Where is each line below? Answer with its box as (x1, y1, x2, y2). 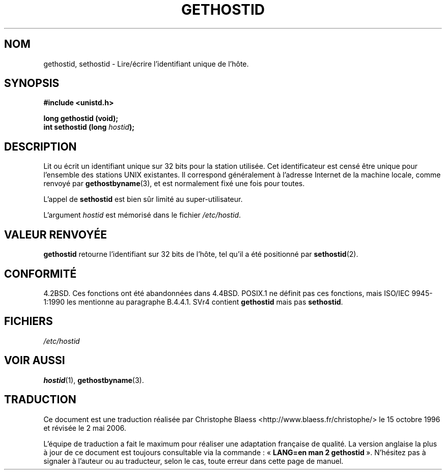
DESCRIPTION (4, 140, 77, 153)
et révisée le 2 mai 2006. (43, 423, 126, 432)
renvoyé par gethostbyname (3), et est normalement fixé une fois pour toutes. (43, 179, 305, 188)
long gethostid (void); (43, 114, 119, 123)
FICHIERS (4, 315, 53, 328)
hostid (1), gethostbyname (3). (43, 375, 144, 384)
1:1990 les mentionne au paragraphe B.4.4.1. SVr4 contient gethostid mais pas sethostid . (43, 297, 343, 306)
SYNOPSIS (4, 77, 60, 90)
